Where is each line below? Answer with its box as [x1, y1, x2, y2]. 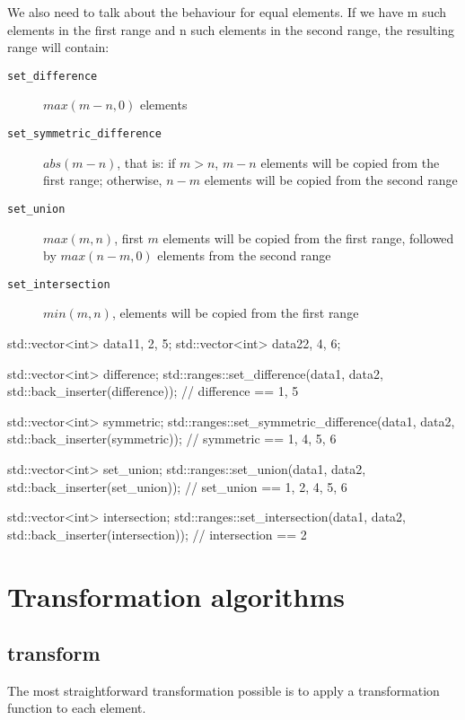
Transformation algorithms [7, 577, 346, 614]
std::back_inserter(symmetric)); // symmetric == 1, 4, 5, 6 [7, 429, 337, 448]
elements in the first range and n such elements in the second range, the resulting [7, 20, 454, 39]
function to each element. [7, 698, 146, 717]
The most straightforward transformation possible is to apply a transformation [7, 680, 440, 699]
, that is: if [117, 153, 176, 171]
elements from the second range [157, 246, 331, 265]
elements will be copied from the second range [204, 171, 458, 189]
